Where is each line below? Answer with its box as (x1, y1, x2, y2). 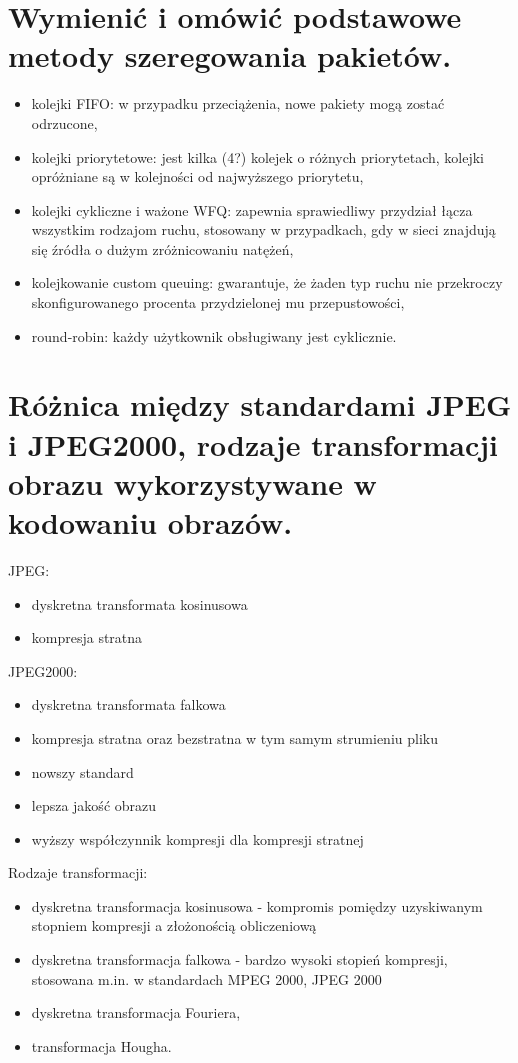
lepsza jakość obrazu (31, 795, 157, 816)
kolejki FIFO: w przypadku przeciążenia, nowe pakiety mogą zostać (31, 93, 445, 114)
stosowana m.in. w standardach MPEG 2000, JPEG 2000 (31, 968, 382, 989)
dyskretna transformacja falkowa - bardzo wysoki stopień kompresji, (31, 949, 448, 970)
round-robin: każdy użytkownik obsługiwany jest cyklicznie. (31, 325, 397, 346)
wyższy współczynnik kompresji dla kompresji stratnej (31, 828, 364, 849)
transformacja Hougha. (31, 1035, 172, 1056)
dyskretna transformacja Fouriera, (31, 1002, 241, 1023)
